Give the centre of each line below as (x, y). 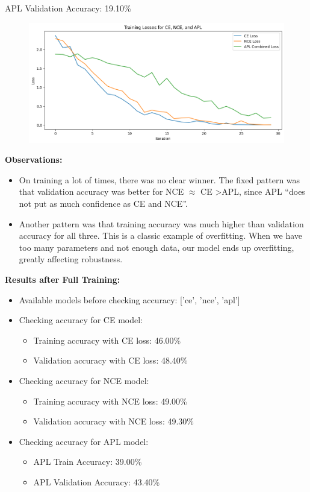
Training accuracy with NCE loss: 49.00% (110, 401)
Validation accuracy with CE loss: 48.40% (110, 360)
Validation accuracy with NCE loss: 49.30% (113, 421)
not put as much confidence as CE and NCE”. (103, 203)
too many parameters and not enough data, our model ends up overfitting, (157, 247)
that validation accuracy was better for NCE (101, 191)
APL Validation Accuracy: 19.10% (68, 8)
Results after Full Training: (63, 279)
